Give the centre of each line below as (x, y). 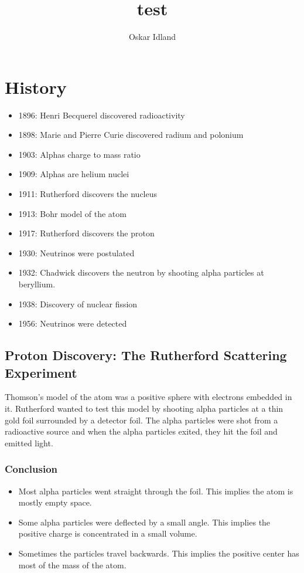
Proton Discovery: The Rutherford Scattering (146, 355)
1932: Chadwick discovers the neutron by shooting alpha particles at (141, 272)
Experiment (41, 372)
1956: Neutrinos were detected (73, 323)
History (36, 87)
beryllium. (37, 284)
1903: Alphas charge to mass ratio (79, 154)
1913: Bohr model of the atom (72, 213)
